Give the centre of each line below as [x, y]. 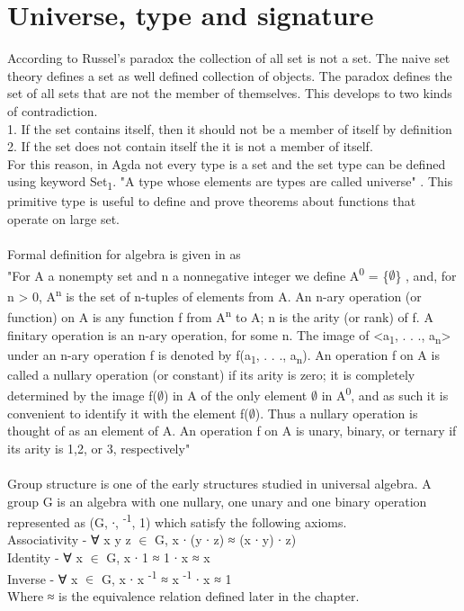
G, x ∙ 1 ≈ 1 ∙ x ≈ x [158, 557]
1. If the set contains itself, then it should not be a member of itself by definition [230, 128]
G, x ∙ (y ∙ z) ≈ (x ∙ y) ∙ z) [226, 539]
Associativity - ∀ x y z [69, 539]
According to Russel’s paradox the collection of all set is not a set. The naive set [229, 58]
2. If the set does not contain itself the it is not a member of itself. [190, 146]
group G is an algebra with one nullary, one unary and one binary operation [217, 501]
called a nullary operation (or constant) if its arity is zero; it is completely [211, 374]
